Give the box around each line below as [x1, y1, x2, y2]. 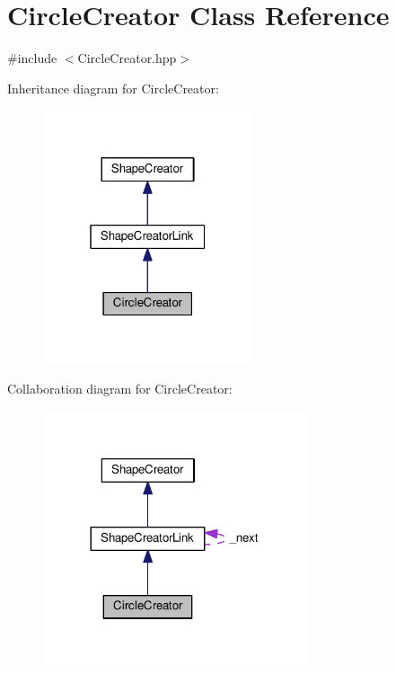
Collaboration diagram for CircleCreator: [7, 379, 233, 398]
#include [7, 49, 57, 67]
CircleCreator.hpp [77, 49, 177, 67]
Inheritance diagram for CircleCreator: [7, 78, 219, 97]
